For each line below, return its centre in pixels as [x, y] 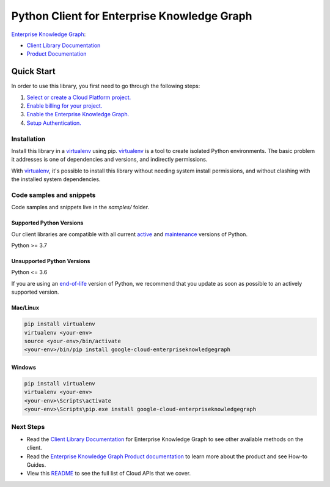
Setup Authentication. [54, 123]
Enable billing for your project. [64, 106]
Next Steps [28, 427]
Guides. [36, 465]
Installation [28, 139]
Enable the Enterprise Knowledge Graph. [78, 114]
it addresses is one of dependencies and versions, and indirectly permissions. [109, 160]
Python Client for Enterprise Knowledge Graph [132, 16]
